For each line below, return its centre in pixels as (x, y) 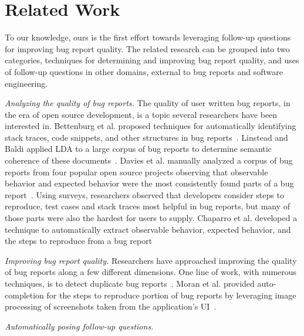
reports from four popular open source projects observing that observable (136, 172)
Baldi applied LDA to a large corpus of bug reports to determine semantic (138, 149)
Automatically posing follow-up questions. (79, 326)
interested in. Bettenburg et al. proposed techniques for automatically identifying (151, 126)
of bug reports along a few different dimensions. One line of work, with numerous (151, 272)
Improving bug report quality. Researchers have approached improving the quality (151, 260)
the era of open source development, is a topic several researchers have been (141, 114)
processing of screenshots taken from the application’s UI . (111, 306)
